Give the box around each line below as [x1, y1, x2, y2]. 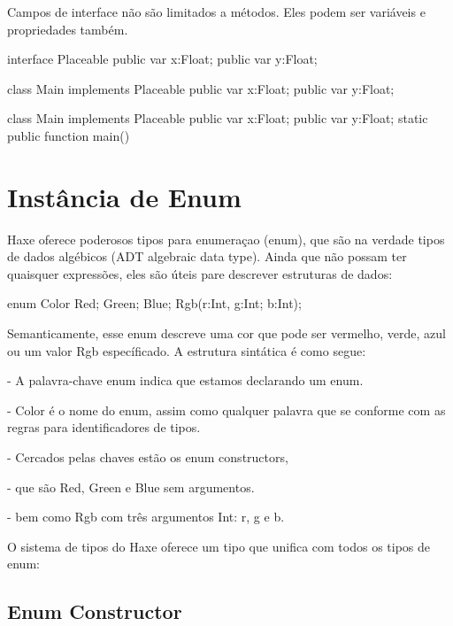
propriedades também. [7, 19, 128, 38]
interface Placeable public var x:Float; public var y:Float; [7, 50, 318, 68]
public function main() [7, 126, 130, 144]
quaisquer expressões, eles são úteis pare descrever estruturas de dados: [7, 264, 393, 282]
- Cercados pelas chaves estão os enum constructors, [7, 448, 288, 467]
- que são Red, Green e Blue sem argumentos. [7, 477, 255, 496]
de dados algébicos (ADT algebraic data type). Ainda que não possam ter [7, 247, 407, 266]
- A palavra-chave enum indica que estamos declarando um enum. [7, 371, 364, 390]
